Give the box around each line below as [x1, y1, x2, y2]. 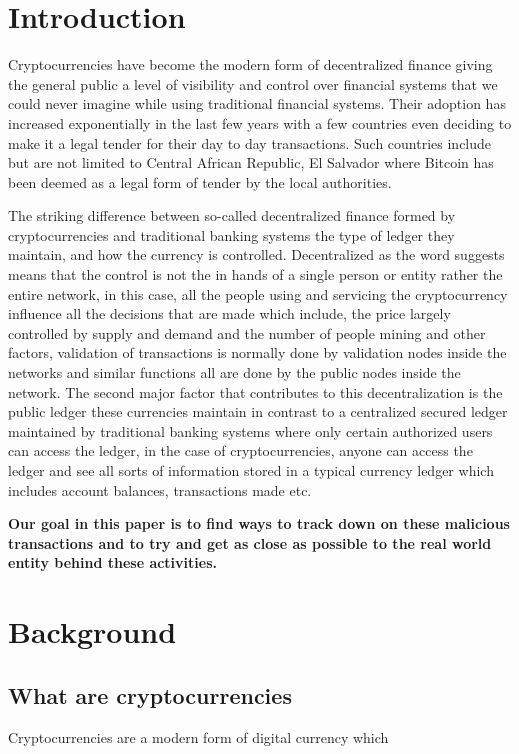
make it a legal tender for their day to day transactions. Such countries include [8, 132, 492, 153]
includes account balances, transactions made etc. [8, 479, 312, 500]
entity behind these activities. [8, 552, 217, 573]
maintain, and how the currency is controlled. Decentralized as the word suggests [8, 244, 505, 265]
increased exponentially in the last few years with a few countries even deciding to [8, 112, 512, 133]
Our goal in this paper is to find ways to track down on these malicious [8, 513, 510, 534]
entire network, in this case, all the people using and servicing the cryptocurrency [8, 283, 508, 304]
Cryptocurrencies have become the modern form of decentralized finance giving [8, 54, 493, 75]
